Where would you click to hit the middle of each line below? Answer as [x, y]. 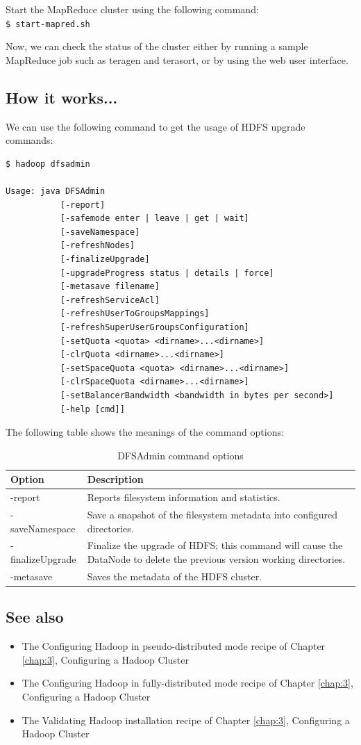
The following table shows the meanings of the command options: [145, 432]
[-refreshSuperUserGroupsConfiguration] [154, 327]
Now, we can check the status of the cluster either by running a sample [157, 46]
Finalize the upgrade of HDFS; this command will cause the [215, 545]
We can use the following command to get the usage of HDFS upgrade [156, 126]
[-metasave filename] [110, 287]
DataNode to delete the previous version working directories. [216, 559]
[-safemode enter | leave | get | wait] [154, 219]
